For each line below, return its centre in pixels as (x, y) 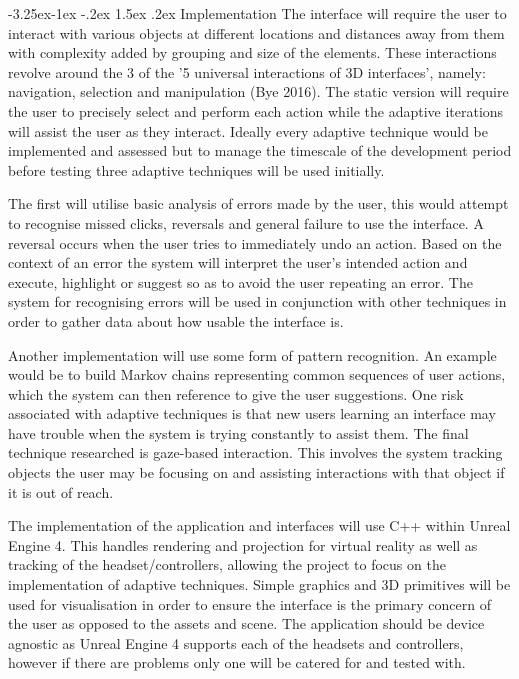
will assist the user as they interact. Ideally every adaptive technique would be (248, 130)
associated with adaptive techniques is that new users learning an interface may (252, 413)
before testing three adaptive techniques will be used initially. (196, 169)
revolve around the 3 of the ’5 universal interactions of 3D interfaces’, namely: (247, 71)
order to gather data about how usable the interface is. (176, 320)
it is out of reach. (61, 491)
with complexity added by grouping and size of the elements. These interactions (252, 52)
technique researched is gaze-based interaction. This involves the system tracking (255, 452)
